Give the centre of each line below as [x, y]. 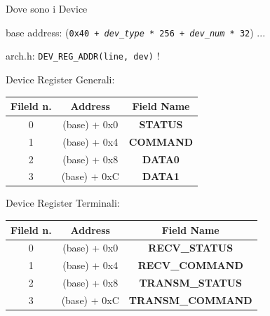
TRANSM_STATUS [190, 283]
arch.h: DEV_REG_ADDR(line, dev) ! [83, 56]
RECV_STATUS [191, 248]
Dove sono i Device [47, 8]
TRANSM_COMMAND [190, 300]
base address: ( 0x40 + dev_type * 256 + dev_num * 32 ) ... [136, 32]
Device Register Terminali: [63, 203]
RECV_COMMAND [190, 265]
